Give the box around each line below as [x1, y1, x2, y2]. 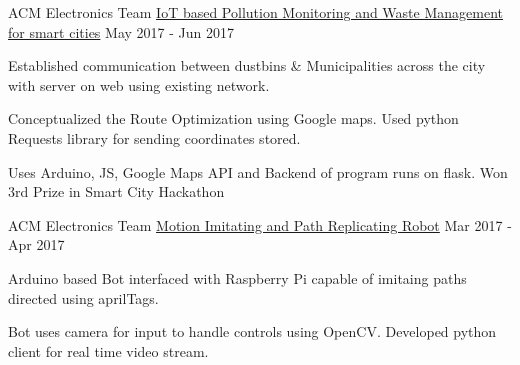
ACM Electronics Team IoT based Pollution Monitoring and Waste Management [8, 2, 503, 22]
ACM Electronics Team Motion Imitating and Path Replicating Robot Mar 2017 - [8, 214, 512, 235]
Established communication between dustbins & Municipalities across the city [8, 55, 486, 76]
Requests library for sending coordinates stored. [8, 127, 301, 148]
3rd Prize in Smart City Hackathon [8, 181, 225, 202]
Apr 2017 [8, 234, 65, 255]
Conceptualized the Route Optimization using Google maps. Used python [8, 108, 459, 129]
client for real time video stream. [8, 340, 209, 361]
